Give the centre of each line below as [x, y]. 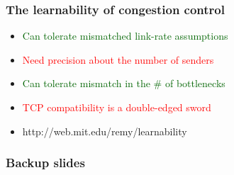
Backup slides [45, 163]
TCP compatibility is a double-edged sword [117, 107]
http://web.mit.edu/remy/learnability [105, 131]
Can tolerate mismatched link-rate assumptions [125, 36]
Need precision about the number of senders [118, 59]
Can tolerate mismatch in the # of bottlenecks [124, 83]
